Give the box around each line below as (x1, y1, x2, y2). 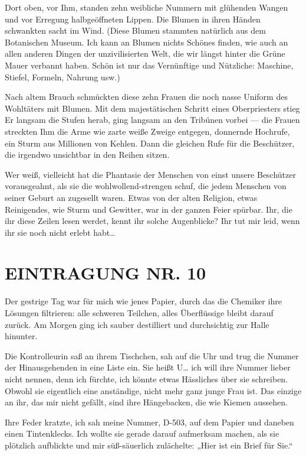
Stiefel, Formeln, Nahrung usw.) (5, 70, 120, 83)
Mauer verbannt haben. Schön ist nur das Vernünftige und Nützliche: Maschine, (5, 58, 294, 71)
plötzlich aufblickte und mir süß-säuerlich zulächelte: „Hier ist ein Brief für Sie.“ (5, 438, 293, 451)
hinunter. (5, 330, 38, 342)
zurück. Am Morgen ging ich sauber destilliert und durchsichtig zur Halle (5, 318, 269, 330)
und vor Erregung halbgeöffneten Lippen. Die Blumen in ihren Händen (5, 12, 261, 25)
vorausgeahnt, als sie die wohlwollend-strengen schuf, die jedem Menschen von (5, 180, 287, 192)
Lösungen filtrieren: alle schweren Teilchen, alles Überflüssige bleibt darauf (5, 307, 274, 318)
